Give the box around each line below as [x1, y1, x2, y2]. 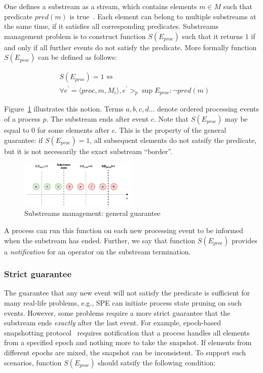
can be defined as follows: [38, 52, 117, 62]
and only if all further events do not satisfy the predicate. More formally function [4, 42, 257, 52]
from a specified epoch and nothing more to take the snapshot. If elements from [4, 337, 252, 348]
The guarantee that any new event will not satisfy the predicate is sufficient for [4, 287, 250, 298]
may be [224, 113, 248, 124]
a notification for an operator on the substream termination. [4, 246, 191, 256]
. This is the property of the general [115, 124, 227, 135]
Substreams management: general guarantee [24, 208, 161, 218]
